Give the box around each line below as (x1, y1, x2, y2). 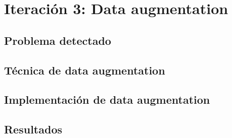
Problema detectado (4, 32, 111, 48)
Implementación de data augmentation (4, 92, 210, 107)
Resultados (4, 121, 62, 137)
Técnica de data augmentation (4, 62, 165, 78)
